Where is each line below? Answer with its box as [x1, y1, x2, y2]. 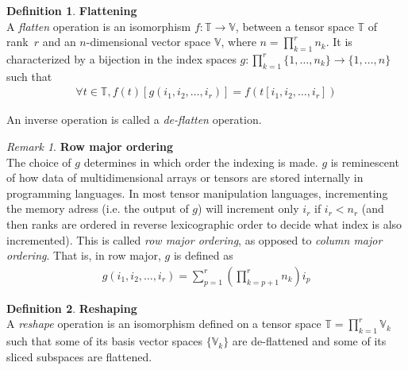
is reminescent [330, 153, 399, 170]
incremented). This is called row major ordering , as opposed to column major [6, 231, 383, 248]
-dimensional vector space [86, 33, 211, 50]
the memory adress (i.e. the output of [6, 200, 189, 217]
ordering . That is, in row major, [6, 247, 161, 264]
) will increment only [198, 200, 299, 217]
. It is [325, 33, 352, 50]
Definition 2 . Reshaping [6, 299, 137, 316]
